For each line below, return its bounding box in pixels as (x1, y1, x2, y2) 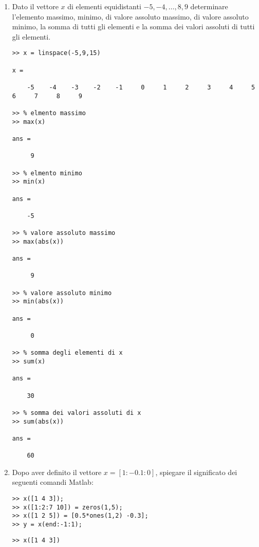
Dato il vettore (12, 1, 59, 11)
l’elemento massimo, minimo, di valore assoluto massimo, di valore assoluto (12, 11, 249, 22)
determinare (190, 1, 228, 11)
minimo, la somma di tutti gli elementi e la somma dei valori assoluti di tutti (12, 21, 255, 32)
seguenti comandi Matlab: (12, 477, 94, 487)
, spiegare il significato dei (155, 466, 237, 477)
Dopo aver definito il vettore (12, 466, 102, 477)
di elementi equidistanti (67, 1, 141, 11)
